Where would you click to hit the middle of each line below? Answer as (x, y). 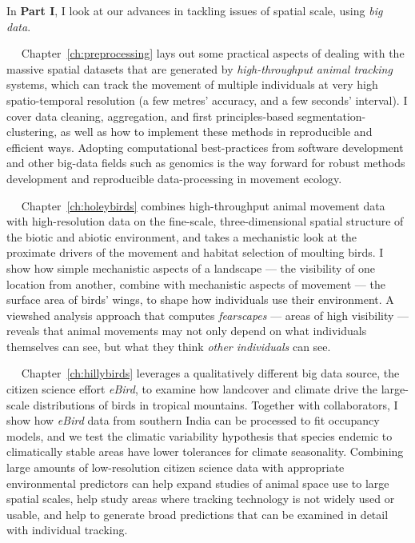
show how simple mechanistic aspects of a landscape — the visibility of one (191, 268)
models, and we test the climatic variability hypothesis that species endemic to (200, 435)
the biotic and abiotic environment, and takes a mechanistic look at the (182, 236)
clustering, (32, 132)
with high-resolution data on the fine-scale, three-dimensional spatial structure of (205, 221)
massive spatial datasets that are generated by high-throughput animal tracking (200, 68)
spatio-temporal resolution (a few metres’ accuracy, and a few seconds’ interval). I (207, 100)
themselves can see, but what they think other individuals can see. (169, 346)
